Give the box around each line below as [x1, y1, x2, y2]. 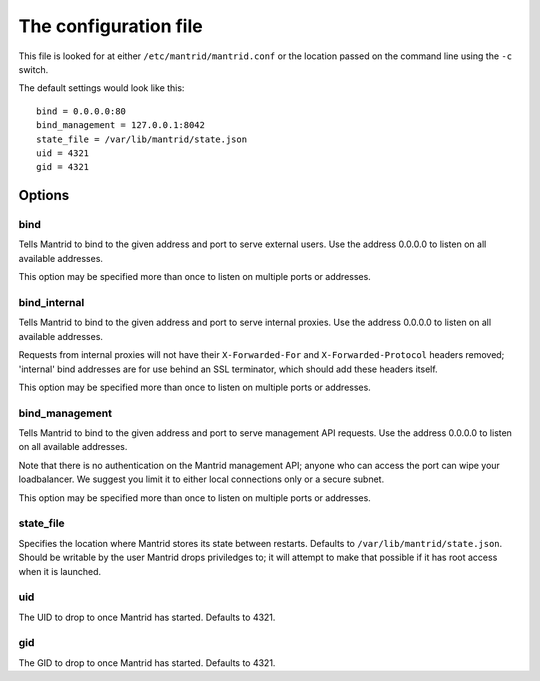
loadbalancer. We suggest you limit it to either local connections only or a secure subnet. [18, 473, 385, 485]
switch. [18, 63, 49, 75]
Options [18, 187, 70, 204]
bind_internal [18, 295, 85, 309]
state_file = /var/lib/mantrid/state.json [36, 133, 248, 145]
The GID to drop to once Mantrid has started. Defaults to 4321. [18, 656, 276, 669]
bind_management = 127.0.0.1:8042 [36, 120, 205, 131]
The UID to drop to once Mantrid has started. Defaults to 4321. [18, 611, 276, 623]
